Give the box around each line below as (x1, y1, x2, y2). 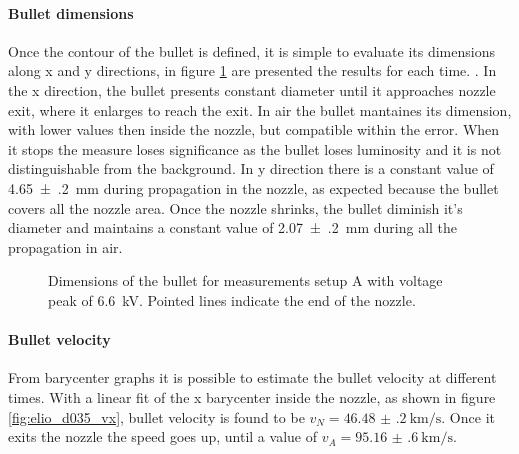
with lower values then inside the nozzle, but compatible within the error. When (8, 119, 500, 140)
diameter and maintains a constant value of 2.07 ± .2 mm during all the (8, 217, 458, 238)
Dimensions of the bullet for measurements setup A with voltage (48, 270, 443, 291)
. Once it (441, 406, 495, 427)
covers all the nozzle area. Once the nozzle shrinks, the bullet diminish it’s (8, 197, 463, 218)
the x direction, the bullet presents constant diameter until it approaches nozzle (8, 79, 496, 100)
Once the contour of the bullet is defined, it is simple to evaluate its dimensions (8, 40, 495, 61)
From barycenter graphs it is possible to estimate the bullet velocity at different (8, 367, 497, 388)
